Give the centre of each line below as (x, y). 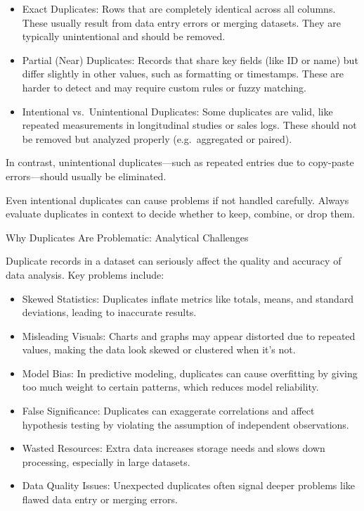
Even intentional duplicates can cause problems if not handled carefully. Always (177, 200)
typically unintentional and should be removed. (124, 36)
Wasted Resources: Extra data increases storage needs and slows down (174, 448)
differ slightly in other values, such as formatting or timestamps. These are (183, 74)
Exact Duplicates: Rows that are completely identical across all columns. (179, 8)
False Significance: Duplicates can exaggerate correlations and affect (168, 411)
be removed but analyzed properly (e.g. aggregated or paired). (157, 138)
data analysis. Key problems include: (85, 274)
